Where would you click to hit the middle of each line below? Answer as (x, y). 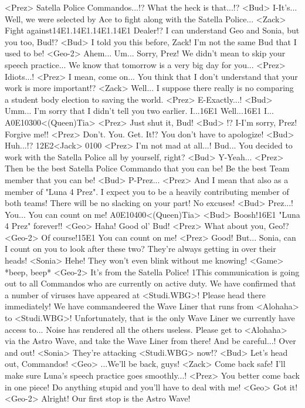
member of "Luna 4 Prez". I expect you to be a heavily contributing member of (147, 191)
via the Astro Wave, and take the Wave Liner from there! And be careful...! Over (150, 341)
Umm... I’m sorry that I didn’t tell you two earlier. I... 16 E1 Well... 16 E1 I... (139, 111)
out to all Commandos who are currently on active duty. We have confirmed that (150, 283)
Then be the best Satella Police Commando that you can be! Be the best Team (147, 168)
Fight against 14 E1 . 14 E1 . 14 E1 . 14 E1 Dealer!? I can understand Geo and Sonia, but (152, 30)
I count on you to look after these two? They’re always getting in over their (140, 249)
